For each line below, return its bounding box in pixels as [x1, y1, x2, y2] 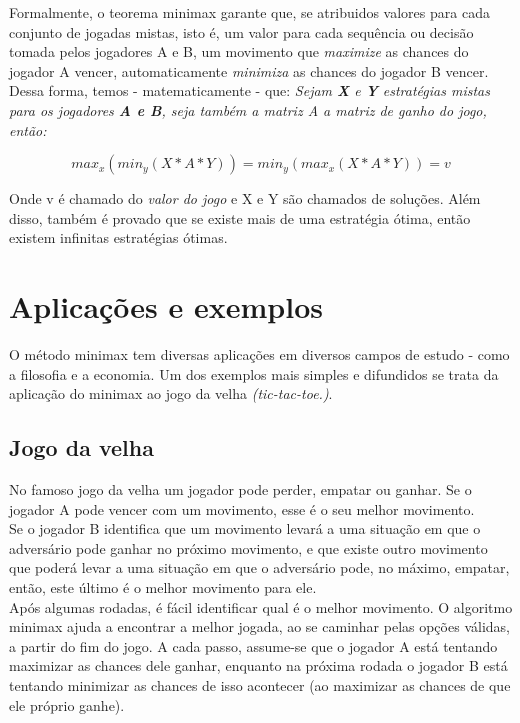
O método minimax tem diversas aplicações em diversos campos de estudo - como [9, 344, 510, 365]
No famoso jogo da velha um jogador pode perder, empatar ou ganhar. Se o [9, 479, 472, 500]
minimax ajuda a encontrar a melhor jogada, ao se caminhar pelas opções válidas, [9, 616, 510, 637]
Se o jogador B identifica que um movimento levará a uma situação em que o [9, 518, 481, 539]
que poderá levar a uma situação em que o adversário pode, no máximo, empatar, [9, 557, 510, 578]
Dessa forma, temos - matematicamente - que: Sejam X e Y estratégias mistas [9, 80, 490, 101]
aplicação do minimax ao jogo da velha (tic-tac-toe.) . [9, 383, 333, 404]
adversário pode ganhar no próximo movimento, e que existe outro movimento [9, 537, 488, 558]
